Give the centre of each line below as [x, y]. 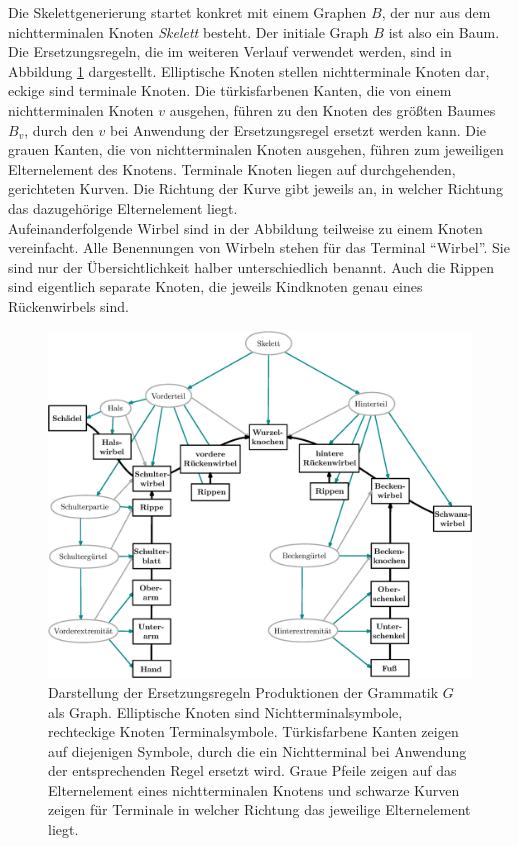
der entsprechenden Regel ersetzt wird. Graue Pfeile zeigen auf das [252, 770]
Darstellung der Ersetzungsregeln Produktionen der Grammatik [243, 691]
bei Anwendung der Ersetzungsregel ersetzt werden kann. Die [298, 129]
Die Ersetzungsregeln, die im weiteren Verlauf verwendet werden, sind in [230, 51]
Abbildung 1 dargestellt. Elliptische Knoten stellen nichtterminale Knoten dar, [249, 70]
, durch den [59, 129]
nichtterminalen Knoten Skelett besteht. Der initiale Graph [188, 31]
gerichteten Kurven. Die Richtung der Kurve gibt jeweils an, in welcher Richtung [256, 188]
